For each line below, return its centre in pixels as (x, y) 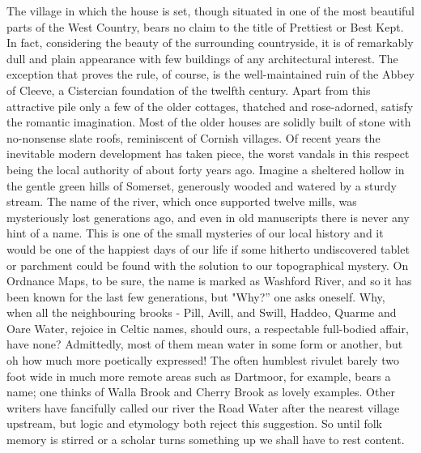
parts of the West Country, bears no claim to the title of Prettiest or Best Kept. (205, 26)
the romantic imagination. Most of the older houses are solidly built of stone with (209, 122)
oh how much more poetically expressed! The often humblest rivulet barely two (203, 360)
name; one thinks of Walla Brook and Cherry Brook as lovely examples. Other (201, 392)
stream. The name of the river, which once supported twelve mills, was (182, 201)
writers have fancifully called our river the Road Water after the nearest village (203, 407)
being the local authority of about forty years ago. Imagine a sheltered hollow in (206, 169)
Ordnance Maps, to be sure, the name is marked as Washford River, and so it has (209, 281)
